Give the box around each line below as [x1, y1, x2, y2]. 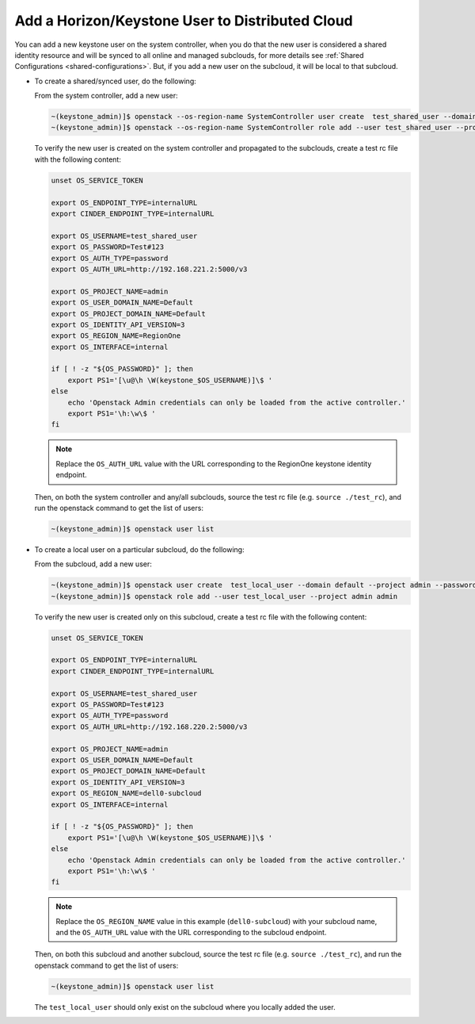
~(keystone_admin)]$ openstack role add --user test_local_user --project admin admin [51, 592, 398, 600]
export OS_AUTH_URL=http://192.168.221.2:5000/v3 [51, 264, 248, 274]
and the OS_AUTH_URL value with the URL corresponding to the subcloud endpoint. [55, 928, 327, 938]
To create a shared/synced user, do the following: [34, 76, 197, 86]
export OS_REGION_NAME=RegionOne [51, 332, 181, 340]
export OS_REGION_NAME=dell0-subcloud [51, 789, 202, 798]
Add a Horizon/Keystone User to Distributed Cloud [14, 12, 353, 29]
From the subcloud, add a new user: [34, 559, 152, 569]
